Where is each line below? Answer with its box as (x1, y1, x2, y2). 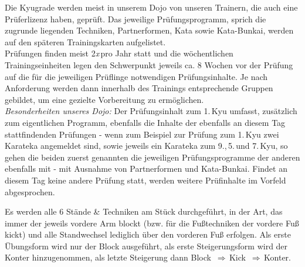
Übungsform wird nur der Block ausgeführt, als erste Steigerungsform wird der (5, 239, 288, 252)
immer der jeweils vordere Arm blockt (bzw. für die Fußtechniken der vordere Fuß (5, 216, 299, 229)
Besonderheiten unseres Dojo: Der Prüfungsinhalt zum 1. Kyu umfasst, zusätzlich (5, 105, 297, 117)
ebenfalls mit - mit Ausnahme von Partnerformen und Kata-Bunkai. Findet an (5, 162, 287, 175)
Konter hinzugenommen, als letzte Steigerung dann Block (5, 251, 211, 263)
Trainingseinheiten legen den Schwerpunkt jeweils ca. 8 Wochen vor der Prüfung (5, 58, 293, 71)
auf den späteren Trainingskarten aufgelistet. (5, 35, 166, 48)
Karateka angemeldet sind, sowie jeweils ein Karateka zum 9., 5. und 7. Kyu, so (5, 139, 288, 152)
